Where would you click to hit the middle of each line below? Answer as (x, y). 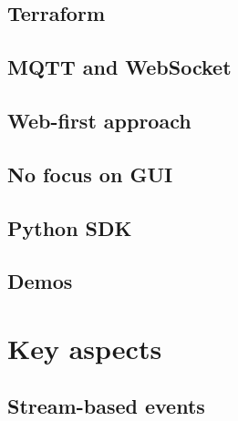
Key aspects (85, 348)
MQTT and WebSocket (119, 67)
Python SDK (70, 227)
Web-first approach (99, 120)
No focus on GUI (90, 174)
